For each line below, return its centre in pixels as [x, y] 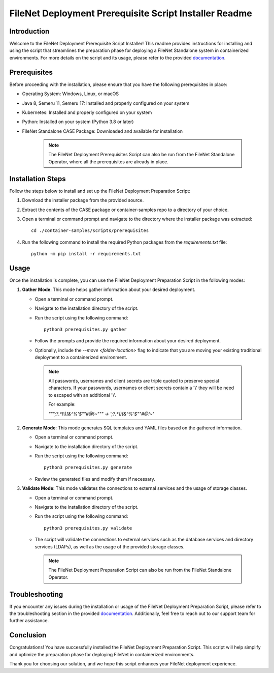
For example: [62, 404]
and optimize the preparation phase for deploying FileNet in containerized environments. [102, 654]
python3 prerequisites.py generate [88, 467]
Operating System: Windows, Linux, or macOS [71, 94]
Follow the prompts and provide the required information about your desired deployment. [128, 341]
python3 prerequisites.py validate [88, 528]
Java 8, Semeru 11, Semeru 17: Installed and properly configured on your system [106, 103]
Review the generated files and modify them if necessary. [95, 479]
